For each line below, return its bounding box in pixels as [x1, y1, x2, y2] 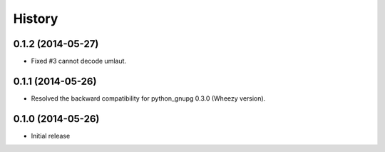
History [13, 11, 58, 26]
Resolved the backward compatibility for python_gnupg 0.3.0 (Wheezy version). [31, 93, 266, 103]
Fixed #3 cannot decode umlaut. [31, 57, 127, 66]
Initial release [31, 131, 71, 140]
